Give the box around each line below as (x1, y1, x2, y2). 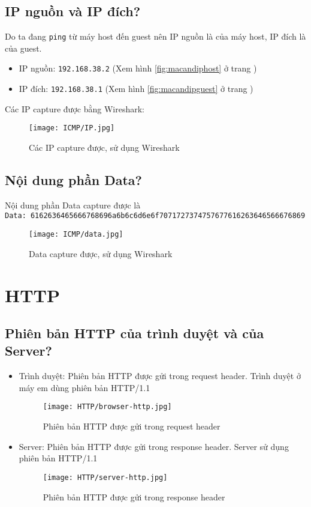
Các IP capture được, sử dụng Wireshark (29, 141, 180, 154)
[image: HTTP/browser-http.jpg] (43, 402, 172, 411)
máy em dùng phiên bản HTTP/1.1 (19, 381, 150, 393)
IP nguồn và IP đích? (5, 2, 141, 20)
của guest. (5, 41, 42, 54)
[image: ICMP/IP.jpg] (29, 124, 115, 133)
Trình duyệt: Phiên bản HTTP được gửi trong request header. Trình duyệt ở (19, 369, 301, 382)
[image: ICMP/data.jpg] (29, 230, 123, 239)
